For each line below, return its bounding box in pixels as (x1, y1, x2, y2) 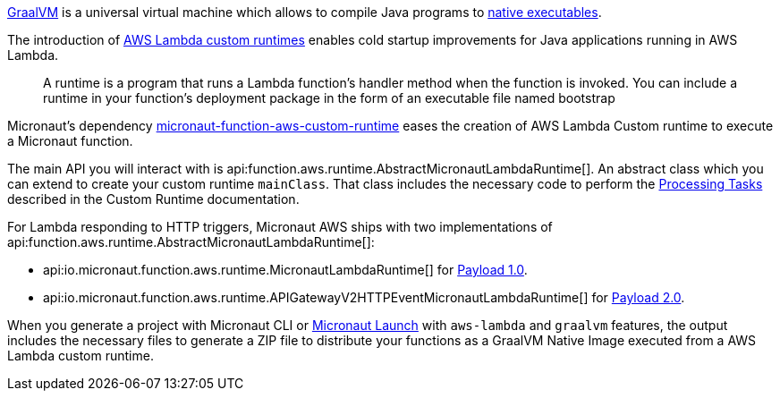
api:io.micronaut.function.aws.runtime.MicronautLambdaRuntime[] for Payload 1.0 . (43, 262, 528, 277)
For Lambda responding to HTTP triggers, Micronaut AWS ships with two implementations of (7, 219, 553, 234)
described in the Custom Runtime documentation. (7, 191, 300, 207)
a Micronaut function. (7, 133, 133, 148)
